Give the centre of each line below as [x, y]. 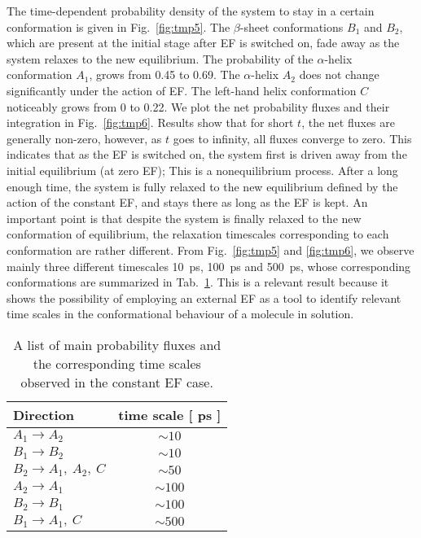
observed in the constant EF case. [117, 382]
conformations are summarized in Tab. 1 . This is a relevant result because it [198, 282]
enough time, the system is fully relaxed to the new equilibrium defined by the [202, 186]
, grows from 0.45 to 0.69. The [164, 74]
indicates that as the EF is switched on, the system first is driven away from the [207, 154]
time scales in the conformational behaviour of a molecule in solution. [180, 314]
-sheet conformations [292, 26]
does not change [339, 74]
